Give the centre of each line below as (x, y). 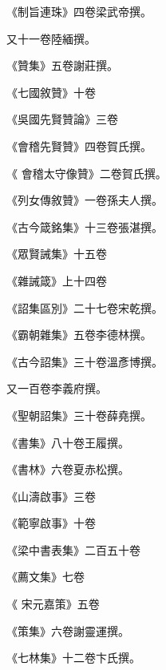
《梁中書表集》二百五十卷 (73, 549)
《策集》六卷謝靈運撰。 (68, 630)
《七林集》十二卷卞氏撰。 (73, 658)
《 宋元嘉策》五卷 (53, 604)
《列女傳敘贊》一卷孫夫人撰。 (85, 200)
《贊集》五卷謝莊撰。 (62, 65)
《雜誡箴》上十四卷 (57, 280)
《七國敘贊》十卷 (51, 92)
